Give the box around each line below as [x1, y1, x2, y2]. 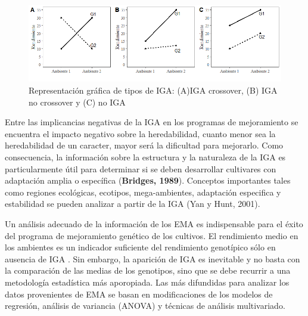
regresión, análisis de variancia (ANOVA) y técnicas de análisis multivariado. [5, 299, 285, 312]
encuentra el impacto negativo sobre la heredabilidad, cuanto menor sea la [5, 127, 276, 140]
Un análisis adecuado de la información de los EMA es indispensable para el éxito [5, 218, 303, 230]
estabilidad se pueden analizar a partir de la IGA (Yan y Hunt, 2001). [5, 197, 260, 210]
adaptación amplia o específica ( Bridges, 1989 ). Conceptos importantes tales [5, 174, 291, 187]
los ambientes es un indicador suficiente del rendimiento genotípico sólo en [5, 241, 276, 253]
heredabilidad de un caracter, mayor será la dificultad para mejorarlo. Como [5, 139, 284, 151]
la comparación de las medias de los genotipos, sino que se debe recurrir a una [5, 264, 291, 277]
